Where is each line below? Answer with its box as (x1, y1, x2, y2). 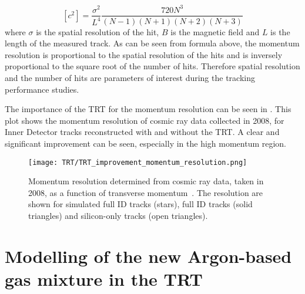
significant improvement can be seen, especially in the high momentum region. (5, 137, 287, 149)
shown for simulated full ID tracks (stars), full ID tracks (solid (28, 198, 253, 210)
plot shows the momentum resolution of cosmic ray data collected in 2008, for (5, 114, 284, 126)
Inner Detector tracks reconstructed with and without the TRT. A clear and (5, 126, 280, 138)
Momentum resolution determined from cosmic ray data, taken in (28, 175, 264, 187)
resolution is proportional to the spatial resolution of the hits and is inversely (5, 48, 283, 60)
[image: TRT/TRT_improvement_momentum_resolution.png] (28, 158, 247, 167)
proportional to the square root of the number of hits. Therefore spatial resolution (5, 60, 300, 72)
